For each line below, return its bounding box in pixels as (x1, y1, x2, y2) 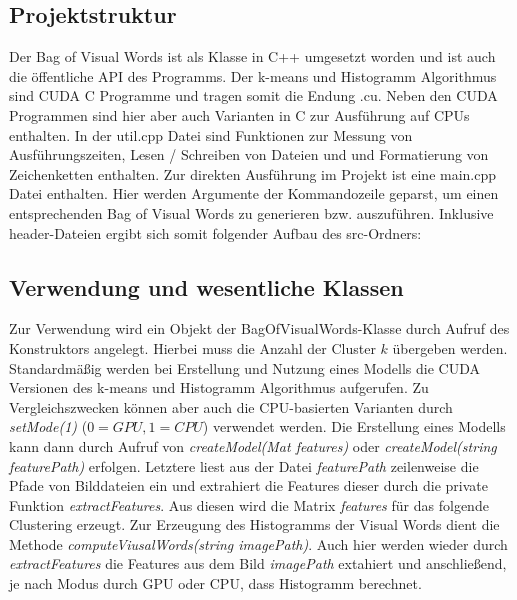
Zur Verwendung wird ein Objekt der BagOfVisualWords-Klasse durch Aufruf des (9, 318, 510, 339)
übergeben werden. (392, 337, 508, 358)
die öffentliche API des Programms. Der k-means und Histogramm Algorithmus (9, 65, 497, 86)
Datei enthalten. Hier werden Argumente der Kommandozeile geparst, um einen (9, 183, 499, 204)
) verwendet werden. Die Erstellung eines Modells (202, 416, 506, 437)
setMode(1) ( (9, 416, 88, 437)
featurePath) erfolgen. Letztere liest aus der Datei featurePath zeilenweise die (9, 455, 479, 476)
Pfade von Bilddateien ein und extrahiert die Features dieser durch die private (9, 475, 488, 496)
